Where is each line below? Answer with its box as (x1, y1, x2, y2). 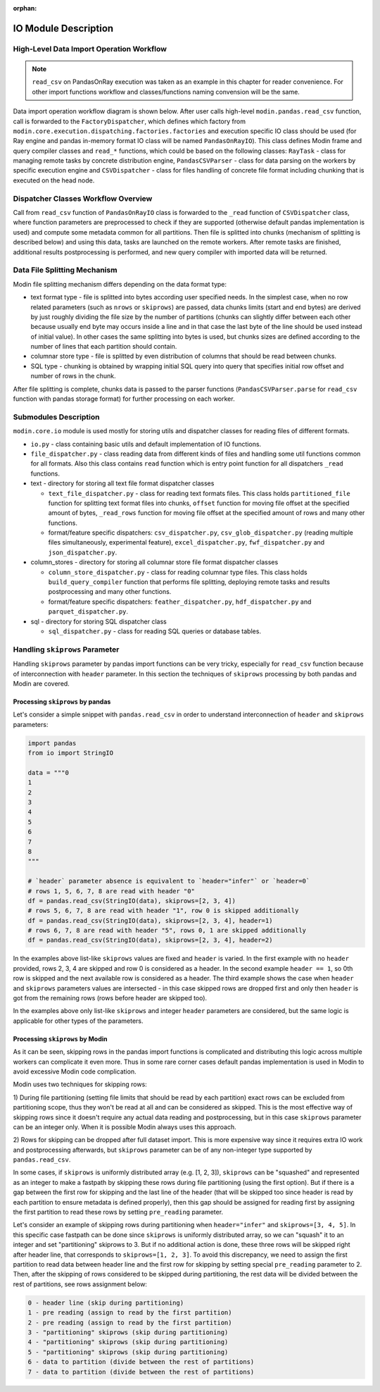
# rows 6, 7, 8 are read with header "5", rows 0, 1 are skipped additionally (27, 926, 306, 935)
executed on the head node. (13, 176, 95, 185)
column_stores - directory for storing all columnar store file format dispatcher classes (30, 558, 279, 566)
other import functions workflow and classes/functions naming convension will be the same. (32, 87, 300, 96)
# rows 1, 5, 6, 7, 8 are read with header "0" (27, 887, 195, 895)
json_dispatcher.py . (48, 548, 118, 557)
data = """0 (27, 769, 70, 776)
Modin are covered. (13, 679, 70, 688)
